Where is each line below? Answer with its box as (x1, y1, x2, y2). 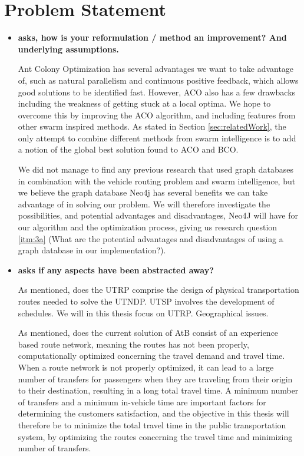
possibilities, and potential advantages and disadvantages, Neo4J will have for (18, 209, 298, 222)
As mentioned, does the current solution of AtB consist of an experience (18, 326, 279, 339)
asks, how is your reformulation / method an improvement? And (18, 31, 287, 44)
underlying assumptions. (18, 42, 119, 55)
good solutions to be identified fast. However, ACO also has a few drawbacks (18, 85, 296, 98)
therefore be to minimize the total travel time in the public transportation (18, 418, 286, 431)
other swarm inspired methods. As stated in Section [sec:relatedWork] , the (18, 120, 286, 133)
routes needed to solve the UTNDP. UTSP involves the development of (18, 295, 275, 307)
